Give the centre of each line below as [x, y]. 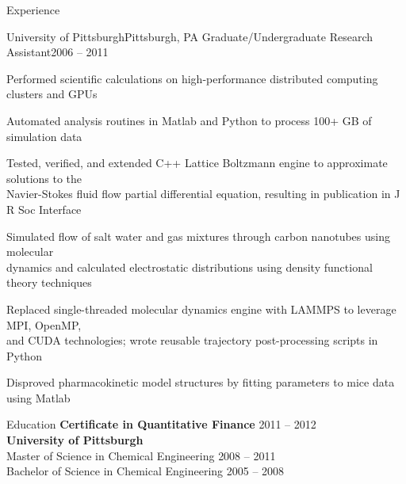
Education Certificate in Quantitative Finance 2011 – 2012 [161, 424]
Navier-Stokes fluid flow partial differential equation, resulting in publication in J [203, 194]
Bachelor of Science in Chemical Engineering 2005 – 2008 [146, 471]
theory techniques [49, 282]
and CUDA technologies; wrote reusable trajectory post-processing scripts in [192, 340]
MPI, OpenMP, [44, 324]
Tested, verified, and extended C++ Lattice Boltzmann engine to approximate [197, 163]
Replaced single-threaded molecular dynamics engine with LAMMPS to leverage [201, 309]
